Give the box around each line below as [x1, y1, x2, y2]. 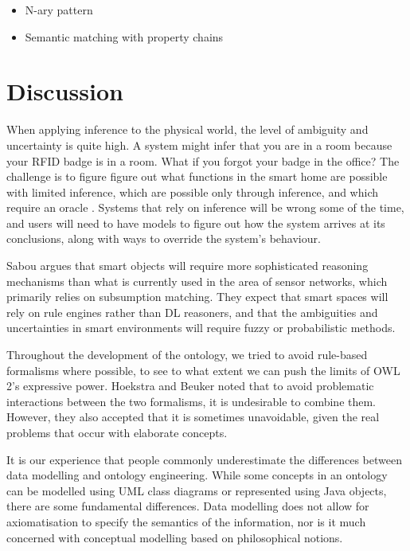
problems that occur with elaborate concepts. [6, 424, 228, 440]
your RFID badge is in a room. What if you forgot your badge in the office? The [6, 152, 400, 169]
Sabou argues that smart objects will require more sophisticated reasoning [6, 257, 369, 274]
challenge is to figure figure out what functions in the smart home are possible [6, 168, 388, 185]
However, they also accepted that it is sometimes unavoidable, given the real [6, 408, 380, 425]
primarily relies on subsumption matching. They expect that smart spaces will [6, 288, 389, 305]
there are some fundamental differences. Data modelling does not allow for [6, 498, 369, 514]
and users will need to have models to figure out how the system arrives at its [6, 214, 385, 231]
